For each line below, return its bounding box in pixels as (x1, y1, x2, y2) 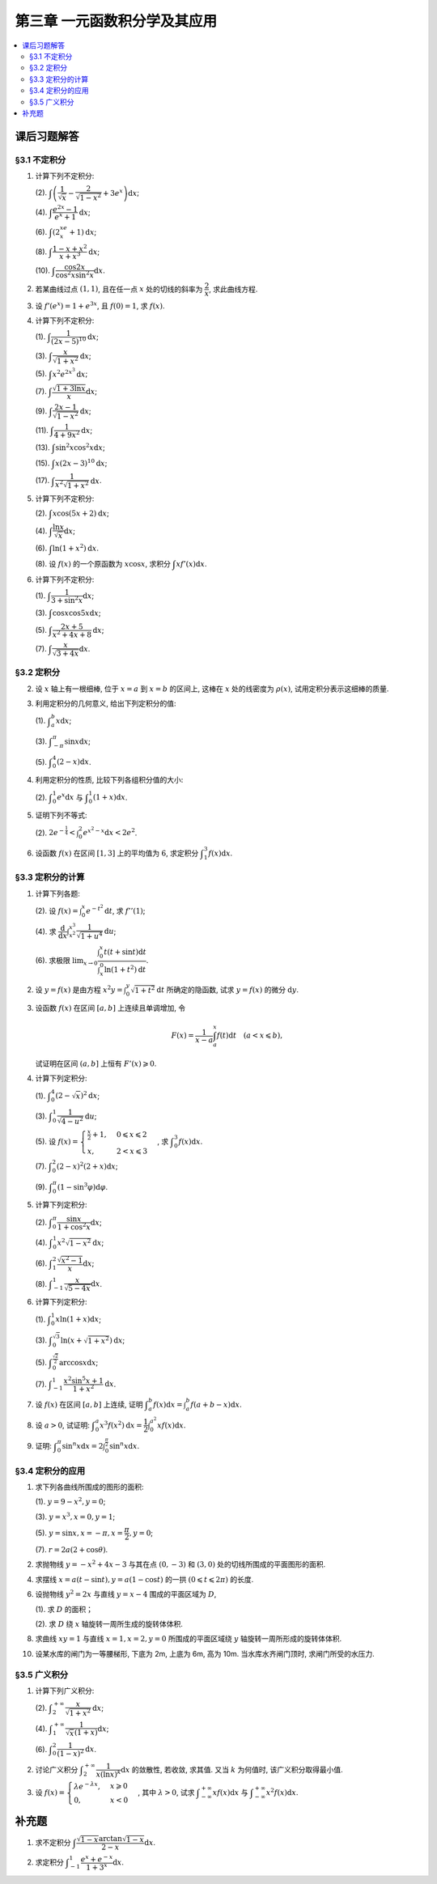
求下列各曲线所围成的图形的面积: (35, 1482, 145, 1491)
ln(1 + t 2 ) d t (104, 963, 146, 974)
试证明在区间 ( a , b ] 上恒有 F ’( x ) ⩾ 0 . (35, 1059, 157, 1068)
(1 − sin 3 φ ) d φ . (57, 1181, 108, 1191)
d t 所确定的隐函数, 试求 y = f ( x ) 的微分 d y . (156, 985, 299, 995)
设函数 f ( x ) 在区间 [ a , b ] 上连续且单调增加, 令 (35, 1003, 186, 1012)
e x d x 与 (57, 791, 84, 802)
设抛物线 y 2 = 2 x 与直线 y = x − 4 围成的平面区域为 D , (35, 1589, 217, 1599)
